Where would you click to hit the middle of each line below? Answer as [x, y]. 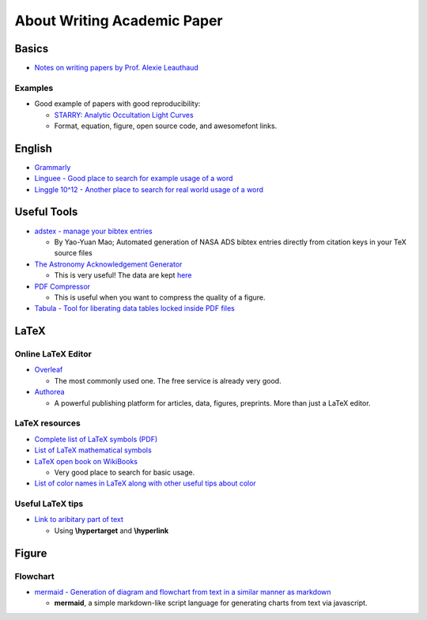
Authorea [49, 392]
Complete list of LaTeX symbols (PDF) [96, 439]
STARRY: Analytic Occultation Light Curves [124, 115]
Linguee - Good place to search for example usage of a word [134, 179]
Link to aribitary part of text [79, 520]
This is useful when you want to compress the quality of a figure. [160, 297]
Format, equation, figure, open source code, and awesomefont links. [166, 126]
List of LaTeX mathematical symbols [93, 450]
